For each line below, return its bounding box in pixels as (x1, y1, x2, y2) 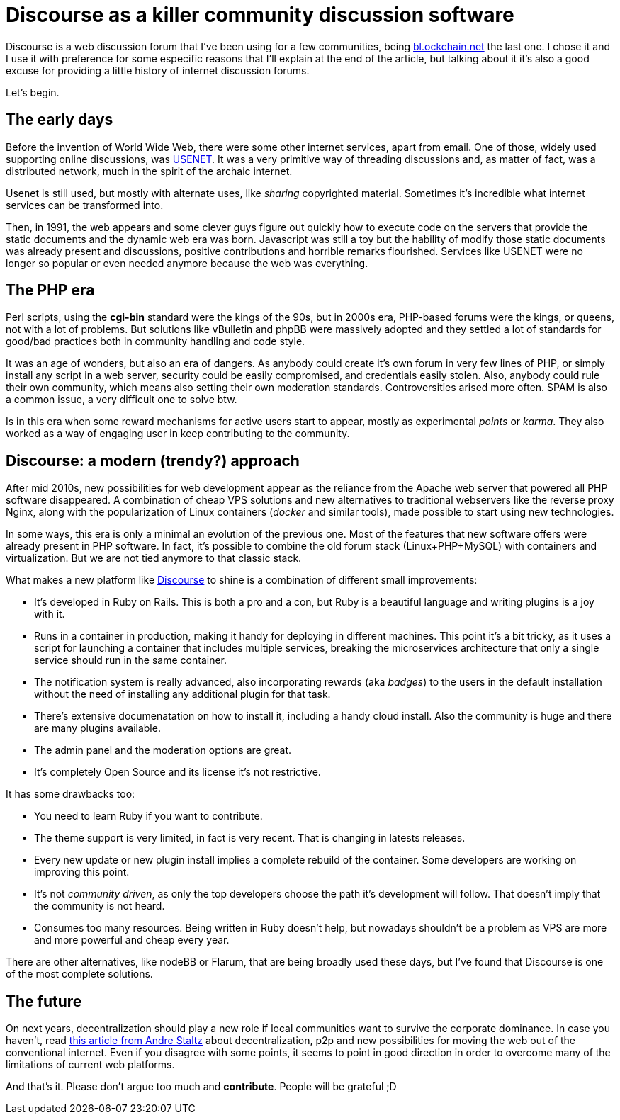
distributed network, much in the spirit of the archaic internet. (6, 164, 293, 177)
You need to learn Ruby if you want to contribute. (34, 810, 263, 822)
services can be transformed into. (6, 198, 164, 211)
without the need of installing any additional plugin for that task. (34, 688, 331, 701)
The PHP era (6, 281, 95, 300)
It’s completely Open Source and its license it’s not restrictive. (34, 766, 321, 779)
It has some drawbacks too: (6, 788, 135, 801)
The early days (6, 111, 113, 129)
